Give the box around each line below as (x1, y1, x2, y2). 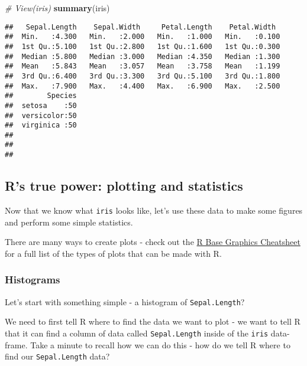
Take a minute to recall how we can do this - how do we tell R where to (30, 338, 290, 351)
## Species (5, 91, 77, 100)
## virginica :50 (5, 121, 77, 130)
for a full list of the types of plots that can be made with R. (5, 247, 222, 259)
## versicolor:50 (5, 111, 77, 120)
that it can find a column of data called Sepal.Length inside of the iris (5, 326, 269, 339)
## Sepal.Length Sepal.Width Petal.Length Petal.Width (5, 22, 276, 31)
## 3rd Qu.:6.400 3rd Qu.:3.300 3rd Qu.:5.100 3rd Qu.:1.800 (5, 71, 280, 80)
